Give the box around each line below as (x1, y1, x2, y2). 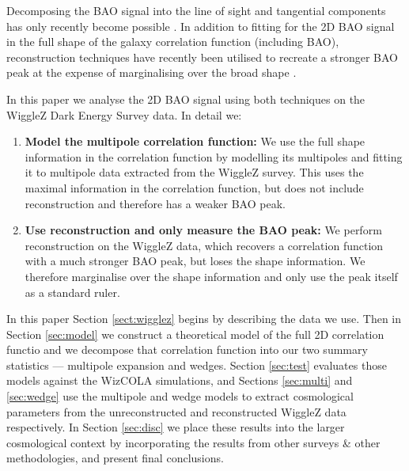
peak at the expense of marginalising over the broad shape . (6, 64, 297, 81)
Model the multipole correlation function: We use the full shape (25, 133, 365, 150)
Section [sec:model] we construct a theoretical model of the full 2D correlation (6, 325, 384, 342)
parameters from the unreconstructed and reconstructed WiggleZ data (6, 403, 347, 420)
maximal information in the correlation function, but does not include (25, 179, 364, 196)
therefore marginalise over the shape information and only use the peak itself (25, 268, 398, 284)
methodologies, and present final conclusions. (6, 450, 224, 466)
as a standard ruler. (25, 283, 120, 300)
